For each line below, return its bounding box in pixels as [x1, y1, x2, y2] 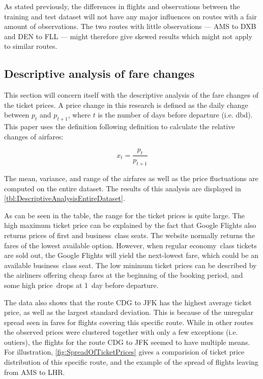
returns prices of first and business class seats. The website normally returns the [4, 229, 255, 240]
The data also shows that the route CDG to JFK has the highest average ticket [4, 297, 252, 307]
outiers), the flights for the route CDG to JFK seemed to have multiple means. [4, 336, 250, 347]
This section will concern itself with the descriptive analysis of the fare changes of [4, 90, 258, 100]
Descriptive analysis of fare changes [4, 66, 195, 81]
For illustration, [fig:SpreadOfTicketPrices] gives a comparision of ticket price [4, 346, 245, 357]
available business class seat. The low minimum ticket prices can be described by [4, 259, 257, 270]
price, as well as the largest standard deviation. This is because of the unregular [4, 307, 253, 317]
